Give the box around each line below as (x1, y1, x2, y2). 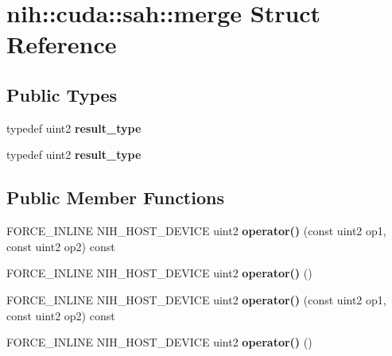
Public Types (6, 82, 118, 106)
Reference (6, 28, 117, 60)
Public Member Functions (6, 185, 224, 210)
